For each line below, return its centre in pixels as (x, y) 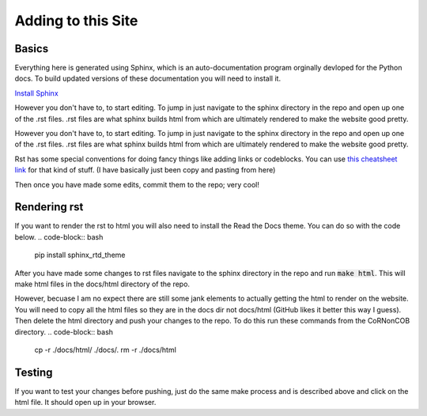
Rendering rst (49, 207)
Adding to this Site (76, 21)
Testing (34, 372)
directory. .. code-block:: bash (64, 331)
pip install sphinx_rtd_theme (80, 255)
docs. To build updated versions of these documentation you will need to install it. (147, 78)
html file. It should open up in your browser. (85, 403)
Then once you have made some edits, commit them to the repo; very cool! (137, 184)
